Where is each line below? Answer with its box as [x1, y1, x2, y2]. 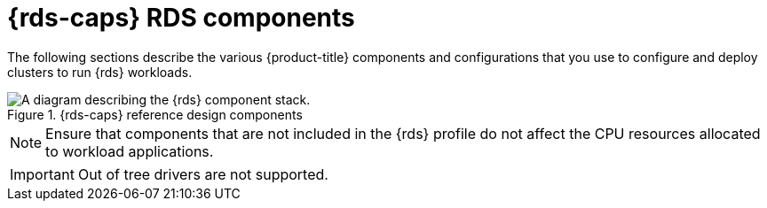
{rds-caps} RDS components [7, 3, 355, 33]
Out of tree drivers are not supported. [77, 165, 328, 183]
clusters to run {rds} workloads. [7, 64, 193, 80]
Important [10, 165, 75, 183]
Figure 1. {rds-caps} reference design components [7, 106, 303, 122]
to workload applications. [45, 142, 214, 160]
